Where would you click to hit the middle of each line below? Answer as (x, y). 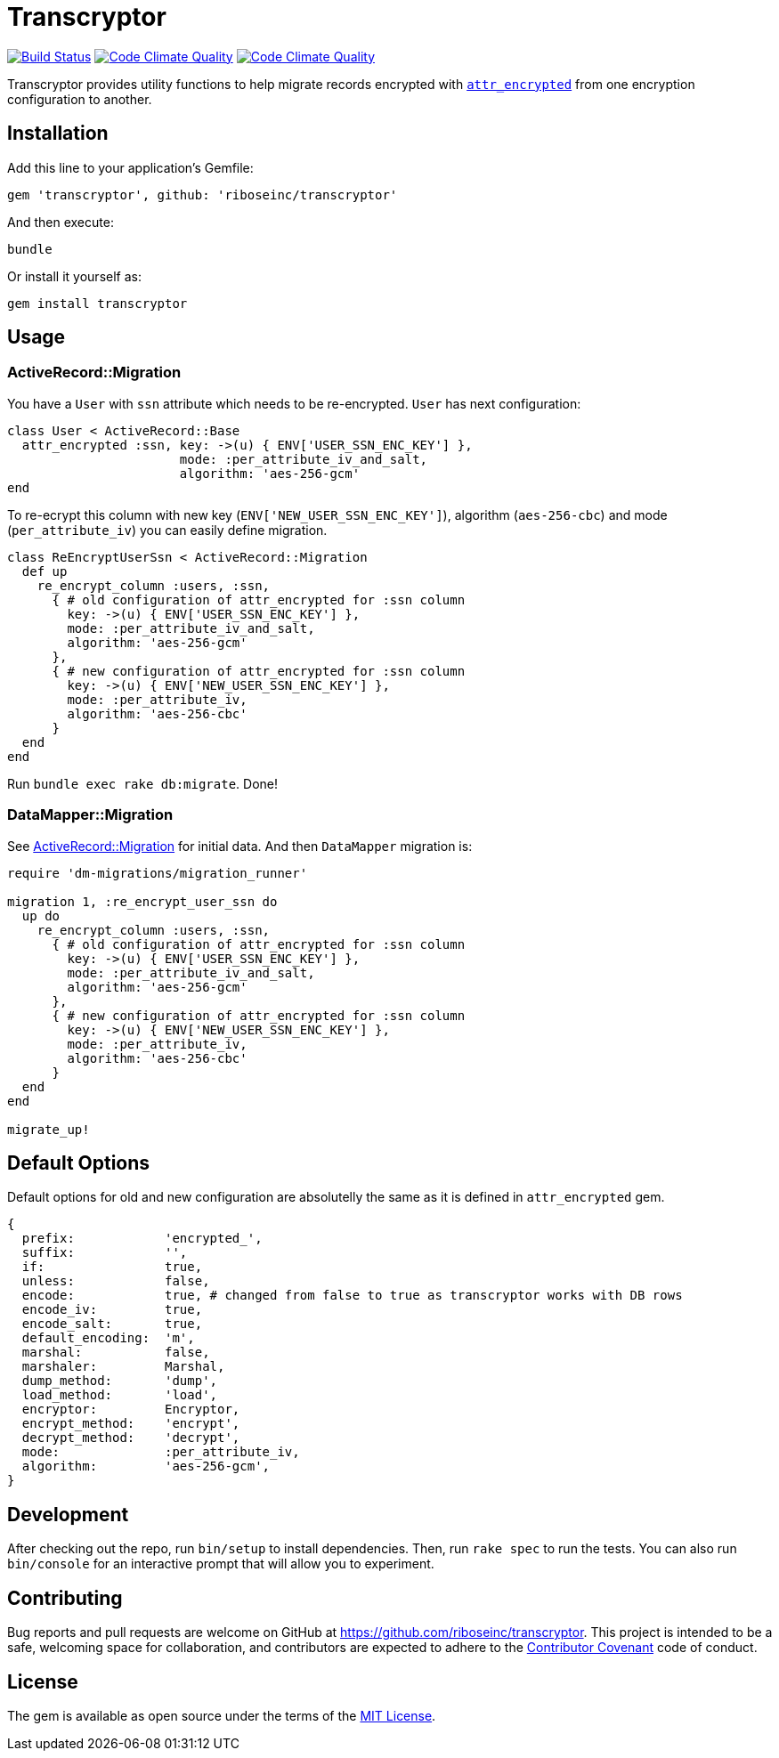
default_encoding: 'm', (108, 1338)
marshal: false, (116, 1353)
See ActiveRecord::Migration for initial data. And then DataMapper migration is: (240, 846)
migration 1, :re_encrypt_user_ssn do (142, 901)
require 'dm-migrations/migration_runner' (158, 873)
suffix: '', (105, 1253)
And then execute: (61, 222)
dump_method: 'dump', (120, 1381)
